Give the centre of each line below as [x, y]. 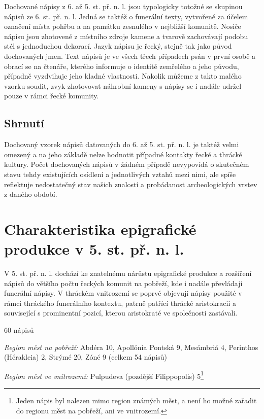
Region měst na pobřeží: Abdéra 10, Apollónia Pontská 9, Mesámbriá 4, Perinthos [131, 347]
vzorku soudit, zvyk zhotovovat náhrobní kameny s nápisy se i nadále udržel [123, 85]
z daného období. [31, 194]
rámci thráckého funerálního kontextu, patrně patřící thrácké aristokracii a [120, 303]
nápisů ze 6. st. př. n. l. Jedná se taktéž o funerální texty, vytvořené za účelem [126, 16]
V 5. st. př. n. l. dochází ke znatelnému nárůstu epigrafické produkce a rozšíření [128, 273]
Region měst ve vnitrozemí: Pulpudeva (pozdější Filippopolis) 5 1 [104, 375]
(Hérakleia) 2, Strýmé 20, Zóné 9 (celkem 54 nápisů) [86, 357]
